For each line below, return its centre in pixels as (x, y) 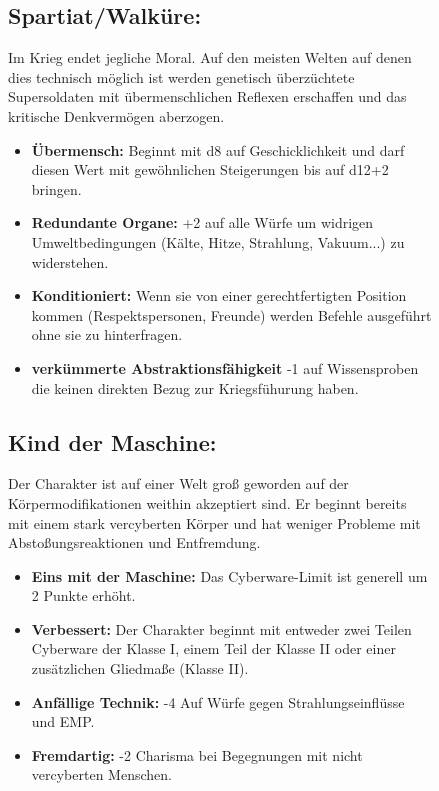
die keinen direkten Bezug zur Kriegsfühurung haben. (195, 387)
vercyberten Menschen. (101, 774)
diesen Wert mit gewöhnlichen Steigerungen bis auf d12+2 (210, 169)
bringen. (56, 188)
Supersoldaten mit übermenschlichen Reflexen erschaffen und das (207, 96)
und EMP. (63, 721)
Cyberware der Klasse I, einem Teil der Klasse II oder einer (213, 648)
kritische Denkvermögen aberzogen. (116, 115)
